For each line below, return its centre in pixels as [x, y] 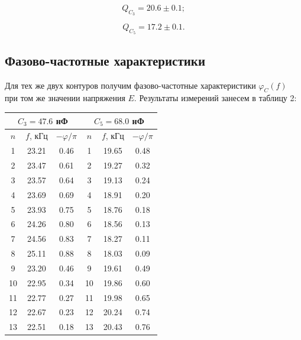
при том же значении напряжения [65, 98]
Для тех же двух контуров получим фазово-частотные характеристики [130, 85]
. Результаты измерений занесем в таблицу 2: [215, 98]
